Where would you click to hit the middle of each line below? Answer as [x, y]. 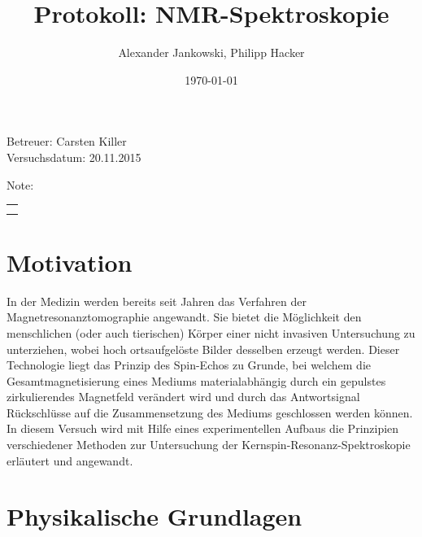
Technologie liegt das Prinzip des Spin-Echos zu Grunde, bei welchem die [189, 365]
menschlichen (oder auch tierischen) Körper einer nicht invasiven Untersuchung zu [211, 332]
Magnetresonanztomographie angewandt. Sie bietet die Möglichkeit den [184, 317]
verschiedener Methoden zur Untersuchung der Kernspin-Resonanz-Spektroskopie [209, 445]
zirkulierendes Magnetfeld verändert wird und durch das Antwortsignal [183, 397]
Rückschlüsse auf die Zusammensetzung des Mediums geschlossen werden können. [210, 412]
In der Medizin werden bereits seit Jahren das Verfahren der [157, 301]
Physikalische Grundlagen [154, 516]
